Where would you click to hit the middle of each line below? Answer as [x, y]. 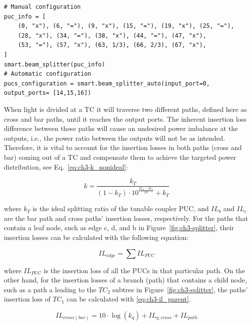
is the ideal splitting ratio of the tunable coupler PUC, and [121, 208]
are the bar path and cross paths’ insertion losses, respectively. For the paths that [126, 218]
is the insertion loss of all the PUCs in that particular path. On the [144, 270]
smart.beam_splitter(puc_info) [55, 64]
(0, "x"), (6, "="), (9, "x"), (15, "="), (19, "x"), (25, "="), [126, 26]
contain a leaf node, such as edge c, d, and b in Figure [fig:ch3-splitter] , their [119, 227]
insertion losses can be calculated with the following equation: [96, 237]
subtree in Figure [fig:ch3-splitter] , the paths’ [180, 289]
